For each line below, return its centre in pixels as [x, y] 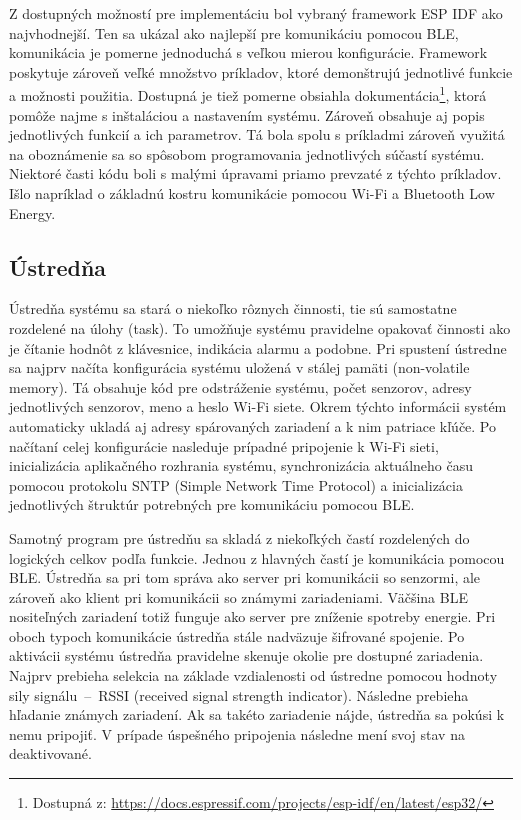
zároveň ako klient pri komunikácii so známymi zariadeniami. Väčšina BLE [238, 596]
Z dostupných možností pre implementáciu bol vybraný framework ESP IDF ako [256, 13]
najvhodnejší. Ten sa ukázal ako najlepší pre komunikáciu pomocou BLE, [234, 32]
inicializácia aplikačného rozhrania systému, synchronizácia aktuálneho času [241, 465]
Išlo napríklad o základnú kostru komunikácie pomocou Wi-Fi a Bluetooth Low [252, 193]
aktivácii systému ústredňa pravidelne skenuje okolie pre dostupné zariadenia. [246, 655]
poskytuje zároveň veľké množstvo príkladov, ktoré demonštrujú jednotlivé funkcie [261, 71]
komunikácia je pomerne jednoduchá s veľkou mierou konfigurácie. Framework [248, 52]
